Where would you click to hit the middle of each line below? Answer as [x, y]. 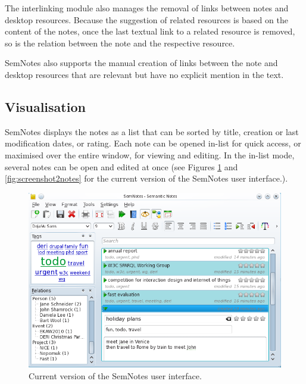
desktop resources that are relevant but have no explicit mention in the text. [144, 74]
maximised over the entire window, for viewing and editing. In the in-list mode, [150, 154]
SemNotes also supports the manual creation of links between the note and [141, 63]
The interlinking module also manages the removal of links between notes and [147, 8]
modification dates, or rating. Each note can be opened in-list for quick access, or [153, 143]
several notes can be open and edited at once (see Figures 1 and [121, 166]
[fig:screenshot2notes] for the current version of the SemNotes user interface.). [146, 178]
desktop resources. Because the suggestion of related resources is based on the [146, 19]
